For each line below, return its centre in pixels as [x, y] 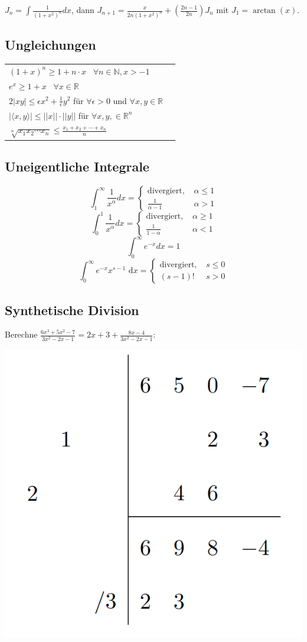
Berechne [21, 334]
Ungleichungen [50, 45]
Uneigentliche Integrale [77, 166]
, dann [83, 9]
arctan [264, 11]
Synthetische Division [72, 309]
